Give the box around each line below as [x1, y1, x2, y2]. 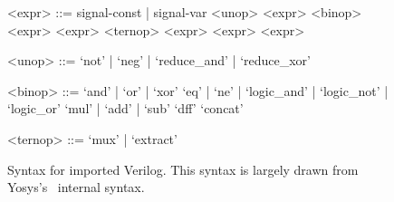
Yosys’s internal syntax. [7, 178, 145, 197]
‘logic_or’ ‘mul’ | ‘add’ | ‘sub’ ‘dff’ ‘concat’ [7, 99, 244, 118]
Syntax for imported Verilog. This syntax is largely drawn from [7, 159, 359, 178]
